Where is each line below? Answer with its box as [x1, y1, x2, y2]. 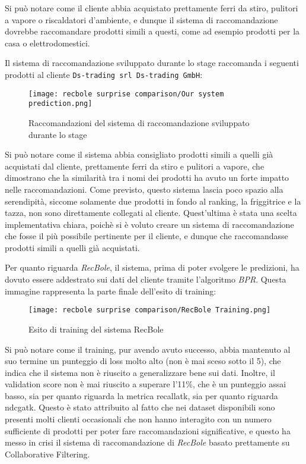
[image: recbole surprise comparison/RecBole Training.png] [28, 306, 271, 315]
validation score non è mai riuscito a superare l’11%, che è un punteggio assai [5, 378, 286, 390]
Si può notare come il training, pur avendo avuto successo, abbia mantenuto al [5, 343, 291, 355]
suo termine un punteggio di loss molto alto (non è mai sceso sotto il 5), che [5, 355, 281, 367]
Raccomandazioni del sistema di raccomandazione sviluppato [28, 116, 250, 128]
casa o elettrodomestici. [5, 36, 90, 49]
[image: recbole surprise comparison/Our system [28, 89, 224, 98]
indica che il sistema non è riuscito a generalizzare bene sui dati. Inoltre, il [5, 366, 275, 378]
